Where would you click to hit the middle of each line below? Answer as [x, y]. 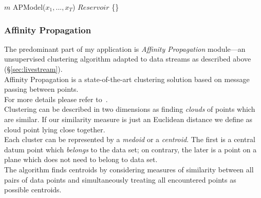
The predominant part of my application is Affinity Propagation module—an [125, 48]
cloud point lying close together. [55, 129]
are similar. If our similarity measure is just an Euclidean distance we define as [128, 119]
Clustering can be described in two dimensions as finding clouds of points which [130, 109]
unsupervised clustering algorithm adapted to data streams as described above [128, 59]
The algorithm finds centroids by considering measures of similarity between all [129, 169]
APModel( [29, 7]
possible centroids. [33, 190]
